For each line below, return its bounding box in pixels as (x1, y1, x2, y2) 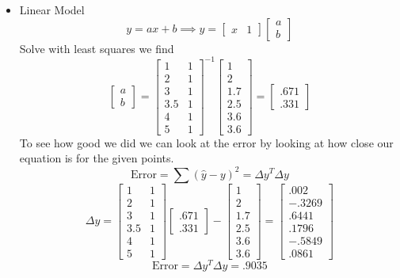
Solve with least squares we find (19, 40, 174, 56)
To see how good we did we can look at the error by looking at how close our (19, 134, 394, 150)
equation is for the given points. (19, 150, 174, 166)
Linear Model (19, 2, 85, 17)
